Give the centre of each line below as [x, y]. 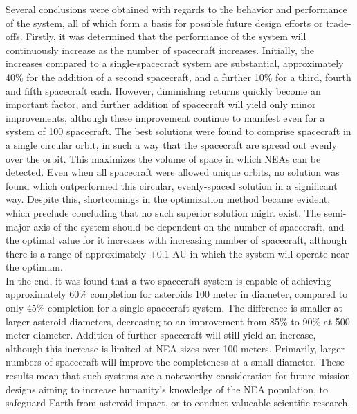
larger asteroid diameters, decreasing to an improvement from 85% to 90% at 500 [178, 321]
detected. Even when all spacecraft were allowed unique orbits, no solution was [173, 172]
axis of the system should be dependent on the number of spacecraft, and [189, 226]
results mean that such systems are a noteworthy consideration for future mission [178, 376]
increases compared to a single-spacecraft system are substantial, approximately [175, 63]
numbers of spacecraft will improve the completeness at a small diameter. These [175, 362]
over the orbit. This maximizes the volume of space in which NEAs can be [163, 158]
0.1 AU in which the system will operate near [253, 253]
